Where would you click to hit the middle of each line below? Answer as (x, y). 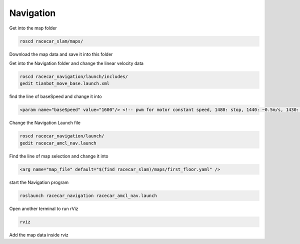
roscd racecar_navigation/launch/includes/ (74, 76)
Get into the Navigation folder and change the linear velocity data (76, 63)
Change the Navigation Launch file (45, 123)
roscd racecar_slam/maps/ (51, 41)
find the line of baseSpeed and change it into (55, 96)
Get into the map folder (33, 28)
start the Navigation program (39, 182)
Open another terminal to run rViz (44, 208)
